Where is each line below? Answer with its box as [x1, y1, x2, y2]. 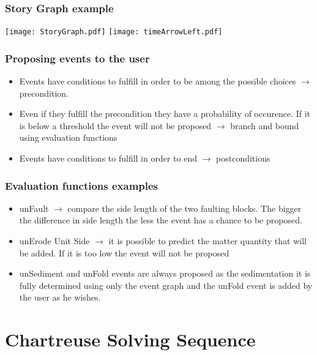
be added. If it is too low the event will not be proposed [19, 246, 229, 259]
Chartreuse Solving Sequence [5, 327, 256, 352]
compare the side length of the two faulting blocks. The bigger [67, 201, 302, 214]
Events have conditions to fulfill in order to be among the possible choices [19, 75, 296, 88]
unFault [19, 201, 49, 214]
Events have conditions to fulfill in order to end [19, 152, 197, 165]
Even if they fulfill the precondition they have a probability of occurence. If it [19, 107, 310, 120]
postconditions [216, 152, 270, 165]
